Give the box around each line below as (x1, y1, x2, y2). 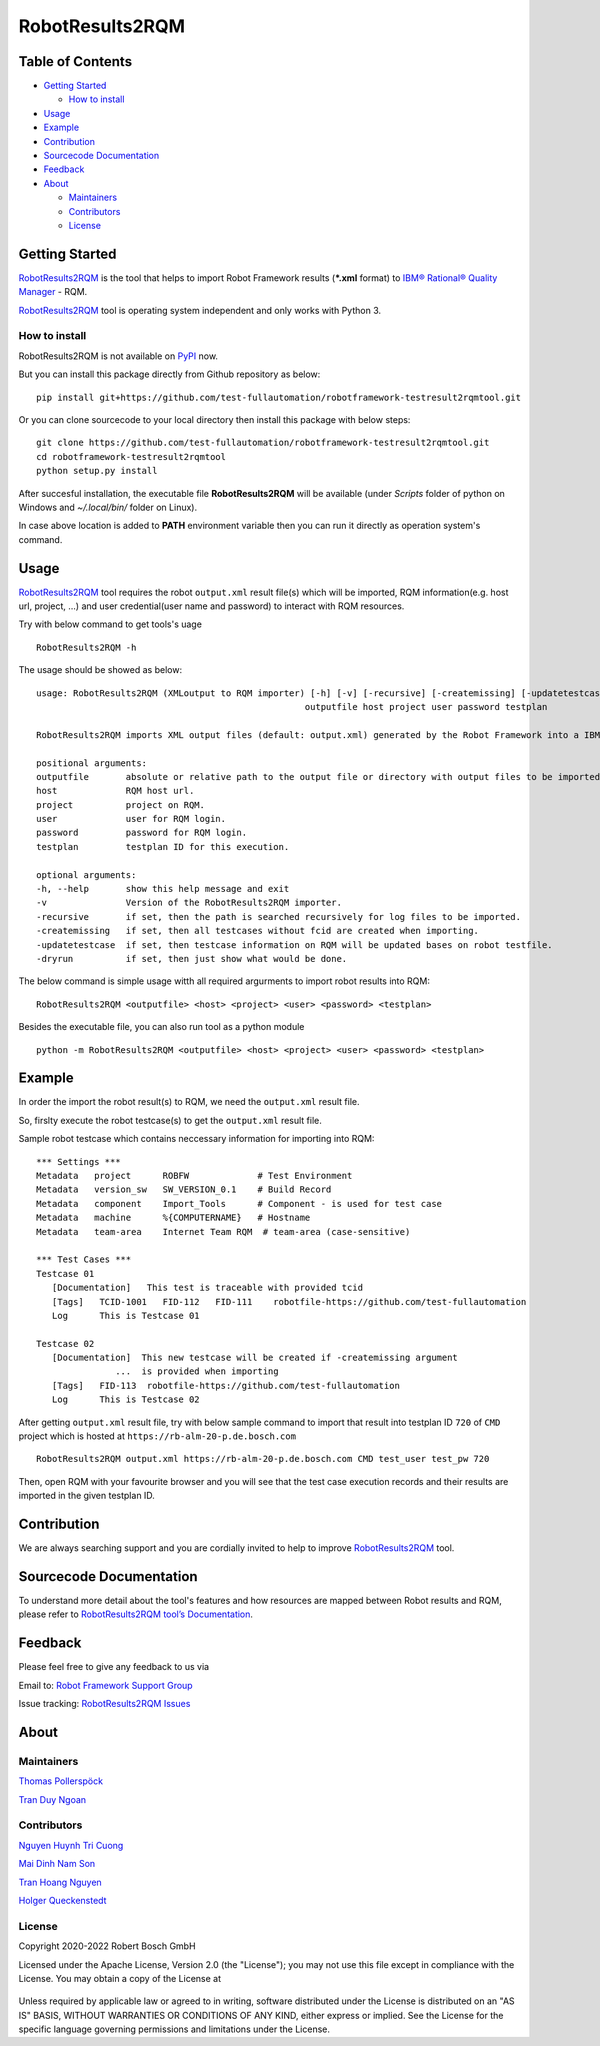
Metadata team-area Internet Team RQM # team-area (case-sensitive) (36, 1226, 411, 1237)
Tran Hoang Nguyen (18, 1876, 102, 1888)
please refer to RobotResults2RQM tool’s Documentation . (18, 1608, 254, 1620)
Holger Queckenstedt (18, 1894, 107, 1906)
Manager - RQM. (18, 286, 88, 298)
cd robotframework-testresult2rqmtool (36, 451, 227, 462)
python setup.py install (36, 465, 158, 477)
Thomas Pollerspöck (18, 1775, 104, 1787)
